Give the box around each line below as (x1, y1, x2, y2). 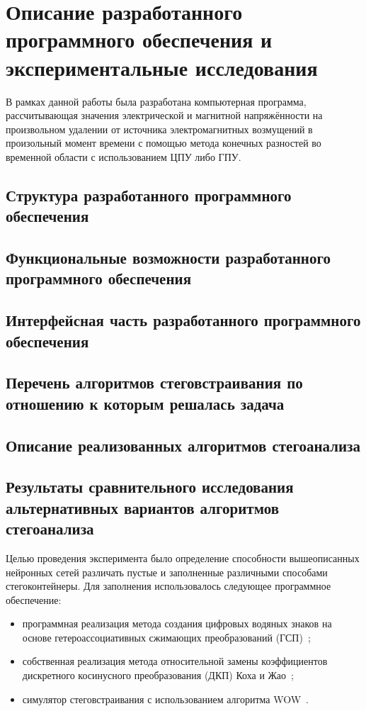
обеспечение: (6, 592, 62, 607)
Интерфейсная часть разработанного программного (6, 309, 361, 331)
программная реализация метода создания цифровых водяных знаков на (22, 616, 332, 631)
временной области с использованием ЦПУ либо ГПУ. (6, 149, 241, 164)
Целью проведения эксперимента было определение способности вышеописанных (6, 550, 360, 565)
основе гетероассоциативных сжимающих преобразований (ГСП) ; (22, 629, 311, 644)
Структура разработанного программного (6, 184, 292, 206)
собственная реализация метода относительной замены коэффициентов (22, 654, 328, 668)
